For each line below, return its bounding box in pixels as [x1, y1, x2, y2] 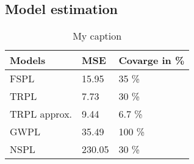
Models [10, 53, 46, 68]
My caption [73, 29, 122, 43]
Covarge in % [118, 53, 185, 68]
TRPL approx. [10, 107, 73, 121]
